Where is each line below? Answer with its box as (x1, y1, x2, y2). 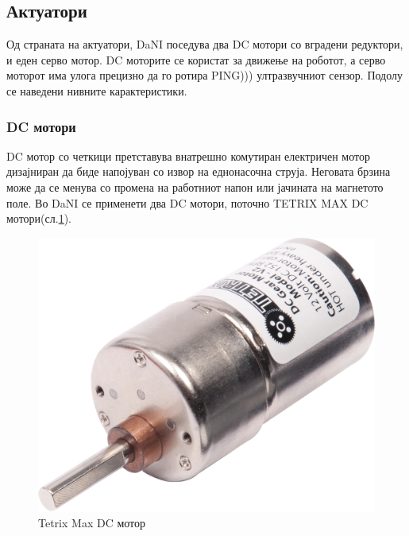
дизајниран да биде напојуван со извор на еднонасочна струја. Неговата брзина (6, 163, 391, 180)
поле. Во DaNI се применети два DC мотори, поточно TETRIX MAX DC (6, 194, 368, 211)
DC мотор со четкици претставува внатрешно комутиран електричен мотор (6, 147, 370, 164)
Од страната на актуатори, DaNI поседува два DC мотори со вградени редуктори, (6, 36, 403, 52)
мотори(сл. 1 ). (6, 210, 71, 227)
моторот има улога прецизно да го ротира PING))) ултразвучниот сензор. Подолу (6, 67, 403, 84)
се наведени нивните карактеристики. (6, 82, 187, 99)
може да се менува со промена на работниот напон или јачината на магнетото (6, 178, 384, 195)
